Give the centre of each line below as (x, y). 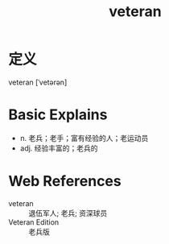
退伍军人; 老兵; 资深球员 (68, 213)
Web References (65, 182)
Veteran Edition (34, 222)
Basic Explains (58, 115)
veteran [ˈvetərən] (38, 82)
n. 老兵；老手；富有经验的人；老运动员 (84, 138)
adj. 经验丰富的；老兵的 (59, 148)
